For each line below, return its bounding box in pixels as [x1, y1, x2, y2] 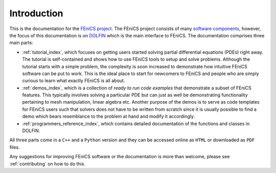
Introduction [9, 8, 63, 19]
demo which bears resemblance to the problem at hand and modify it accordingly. [22, 113, 195, 119]
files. [9, 144, 20, 150]
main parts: [9, 40, 33, 46]
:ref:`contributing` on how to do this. [9, 161, 85, 167]
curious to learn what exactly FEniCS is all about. [22, 78, 125, 84]
